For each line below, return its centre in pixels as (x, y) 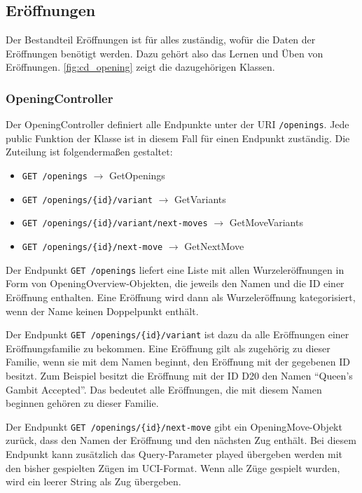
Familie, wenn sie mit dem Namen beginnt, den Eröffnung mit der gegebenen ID (178, 362)
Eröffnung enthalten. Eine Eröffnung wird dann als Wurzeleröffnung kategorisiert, (181, 297)
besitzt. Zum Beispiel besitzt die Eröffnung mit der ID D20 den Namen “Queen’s (179, 375)
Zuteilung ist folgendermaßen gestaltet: (89, 152)
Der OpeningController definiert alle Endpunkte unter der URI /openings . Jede (177, 124)
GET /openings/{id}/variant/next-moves (115, 224)
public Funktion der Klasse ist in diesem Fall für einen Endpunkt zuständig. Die (178, 138)
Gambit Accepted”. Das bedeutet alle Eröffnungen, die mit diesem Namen (164, 389)
